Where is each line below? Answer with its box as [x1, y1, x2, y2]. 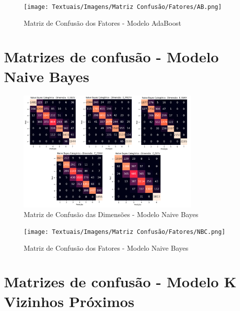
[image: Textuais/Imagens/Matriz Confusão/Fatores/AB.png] [24, 3, 222, 10]
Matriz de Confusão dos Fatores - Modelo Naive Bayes [24, 242, 189, 253]
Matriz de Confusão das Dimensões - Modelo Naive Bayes [24, 209, 199, 220]
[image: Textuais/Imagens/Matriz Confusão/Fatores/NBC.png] [24, 228, 226, 235]
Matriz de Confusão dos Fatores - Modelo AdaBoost [24, 17, 181, 28]
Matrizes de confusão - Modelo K [4, 271, 237, 292]
